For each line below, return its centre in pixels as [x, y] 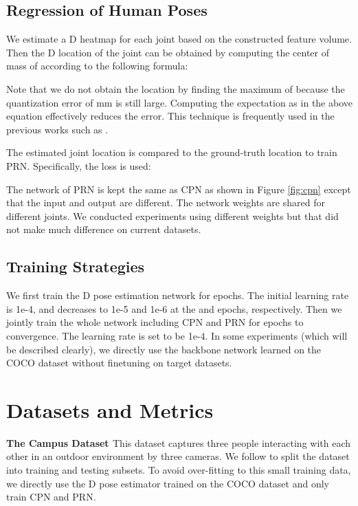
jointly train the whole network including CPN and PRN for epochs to [155, 322]
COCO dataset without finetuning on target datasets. [119, 363]
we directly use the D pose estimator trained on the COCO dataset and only [168, 483]
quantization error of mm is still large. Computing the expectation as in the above [179, 102]
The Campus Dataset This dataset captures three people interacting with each [179, 442]
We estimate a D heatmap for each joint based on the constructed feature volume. [179, 39]
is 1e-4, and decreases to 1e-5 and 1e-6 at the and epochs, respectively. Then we [174, 308]
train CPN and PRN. [51, 497]
